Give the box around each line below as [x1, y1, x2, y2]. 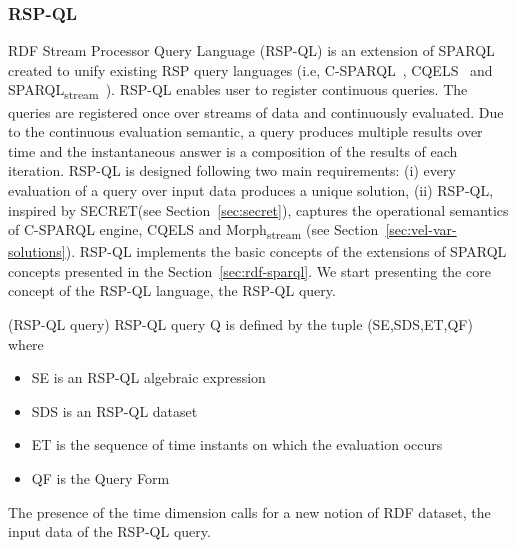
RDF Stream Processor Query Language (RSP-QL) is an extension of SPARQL [8, 40, 495, 61]
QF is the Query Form [31, 467, 170, 488]
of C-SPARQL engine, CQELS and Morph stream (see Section [8, 219, 379, 242]
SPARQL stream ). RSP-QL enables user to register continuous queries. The [8, 79, 468, 103]
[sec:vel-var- [385, 219, 457, 240]
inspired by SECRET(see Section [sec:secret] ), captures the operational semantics [8, 199, 509, 220]
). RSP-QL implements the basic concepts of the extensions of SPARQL [65, 241, 507, 262]
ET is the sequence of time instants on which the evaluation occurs [31, 434, 443, 455]
